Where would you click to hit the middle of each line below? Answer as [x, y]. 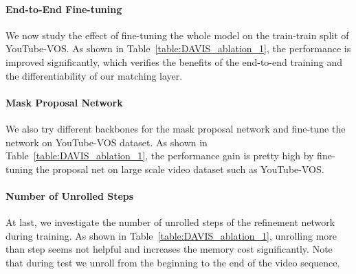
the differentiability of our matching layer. [94, 75]
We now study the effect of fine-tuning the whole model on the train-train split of [177, 35]
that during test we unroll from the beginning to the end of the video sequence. [173, 262]
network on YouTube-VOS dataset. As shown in [107, 142]
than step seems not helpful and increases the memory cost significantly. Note [169, 249]
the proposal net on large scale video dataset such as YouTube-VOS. [180, 169]
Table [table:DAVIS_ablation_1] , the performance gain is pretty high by [160, 156]
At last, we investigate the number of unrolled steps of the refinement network [170, 222]
